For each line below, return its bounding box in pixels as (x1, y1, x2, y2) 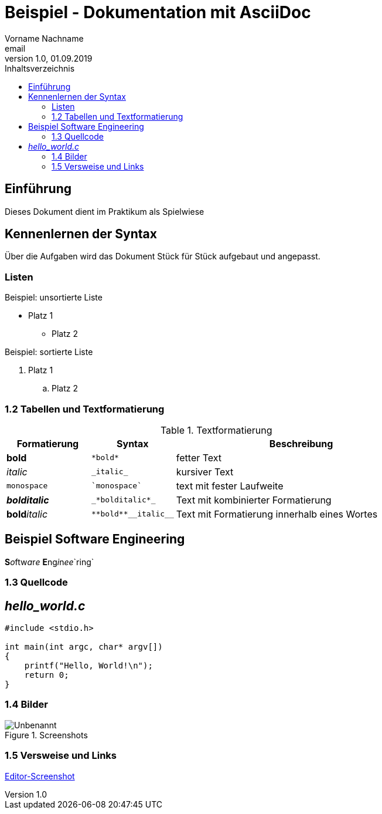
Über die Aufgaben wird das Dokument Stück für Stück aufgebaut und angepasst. (5, 251, 320, 262)
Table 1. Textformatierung (160, 424, 272, 436)
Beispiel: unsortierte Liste (5, 292, 103, 303)
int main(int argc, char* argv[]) (5, 642, 163, 651)
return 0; (24, 670, 69, 680)
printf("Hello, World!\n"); (24, 661, 153, 670)
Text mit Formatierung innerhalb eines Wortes (176, 508, 378, 520)
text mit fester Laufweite (176, 479, 284, 492)
